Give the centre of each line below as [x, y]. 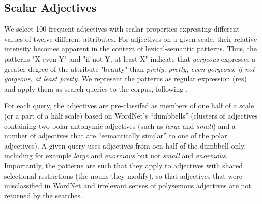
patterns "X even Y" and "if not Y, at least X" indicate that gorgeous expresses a [130, 58]
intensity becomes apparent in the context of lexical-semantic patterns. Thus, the [131, 49]
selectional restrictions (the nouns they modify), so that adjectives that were [123, 175]
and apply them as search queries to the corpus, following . [96, 88]
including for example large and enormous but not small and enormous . [116, 155]
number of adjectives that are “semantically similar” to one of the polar [116, 136]
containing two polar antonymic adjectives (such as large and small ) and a [120, 125]
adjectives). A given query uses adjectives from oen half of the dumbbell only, [125, 145]
